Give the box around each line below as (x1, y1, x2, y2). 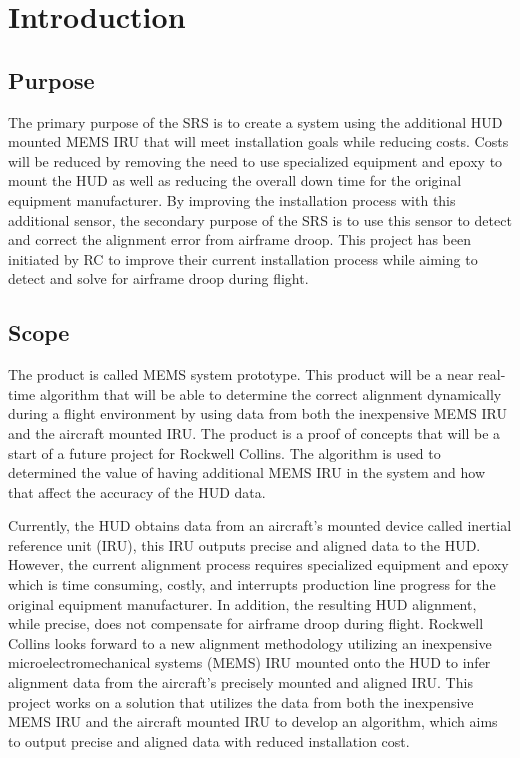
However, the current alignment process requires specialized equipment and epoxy (8, 554, 509, 575)
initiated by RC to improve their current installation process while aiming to (8, 248, 478, 269)
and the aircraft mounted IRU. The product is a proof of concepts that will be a (8, 422, 501, 443)
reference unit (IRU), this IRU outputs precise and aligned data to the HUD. (8, 534, 481, 555)
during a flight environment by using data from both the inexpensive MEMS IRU (8, 403, 507, 424)
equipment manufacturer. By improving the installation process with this (8, 189, 456, 210)
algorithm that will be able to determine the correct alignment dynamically (39, 383, 502, 404)
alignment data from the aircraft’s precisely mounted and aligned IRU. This (8, 672, 473, 693)
